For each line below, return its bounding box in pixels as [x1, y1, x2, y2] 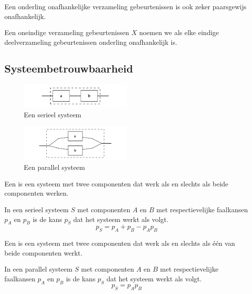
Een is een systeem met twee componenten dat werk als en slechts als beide [4, 178, 229, 188]
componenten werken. [4, 188, 68, 198]
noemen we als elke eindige [139, 27, 219, 37]
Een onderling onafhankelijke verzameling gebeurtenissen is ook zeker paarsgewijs [4, 1, 247, 11]
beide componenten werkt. [4, 247, 83, 257]
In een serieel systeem [4, 204, 69, 214]
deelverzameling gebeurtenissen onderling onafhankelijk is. [4, 37, 177, 47]
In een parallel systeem [4, 264, 73, 274]
